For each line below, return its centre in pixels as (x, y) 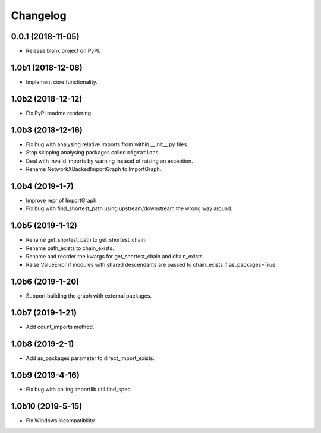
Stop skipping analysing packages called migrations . (93, 153)
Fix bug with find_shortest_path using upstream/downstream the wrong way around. (129, 208)
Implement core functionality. (62, 82)
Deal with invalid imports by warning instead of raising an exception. (109, 161)
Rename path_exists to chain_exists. (70, 248)
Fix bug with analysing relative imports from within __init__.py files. (107, 144)
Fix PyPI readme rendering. (59, 113)
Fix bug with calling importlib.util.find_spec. (79, 389)
